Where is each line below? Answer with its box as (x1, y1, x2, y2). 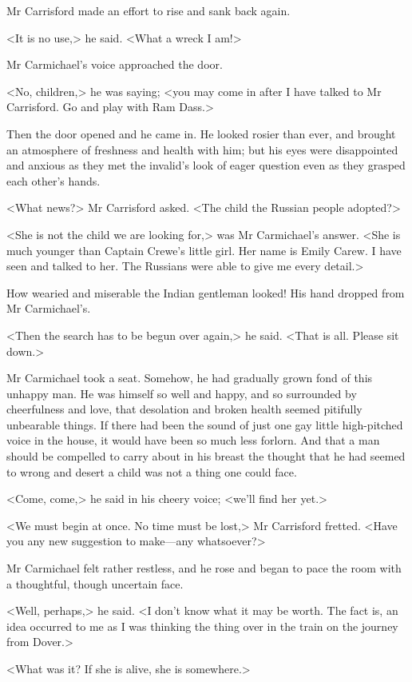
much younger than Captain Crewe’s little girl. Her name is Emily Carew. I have (6, 241, 402, 258)
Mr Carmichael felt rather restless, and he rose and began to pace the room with (6, 560, 402, 576)
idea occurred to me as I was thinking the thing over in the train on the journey (6, 617, 398, 634)
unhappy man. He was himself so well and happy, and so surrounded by (6, 385, 357, 401)
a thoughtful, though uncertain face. (6, 575, 184, 592)
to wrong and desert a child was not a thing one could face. (6, 463, 297, 480)
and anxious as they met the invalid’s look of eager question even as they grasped (6, 157, 406, 173)
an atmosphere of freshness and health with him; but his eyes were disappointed (6, 141, 398, 158)
